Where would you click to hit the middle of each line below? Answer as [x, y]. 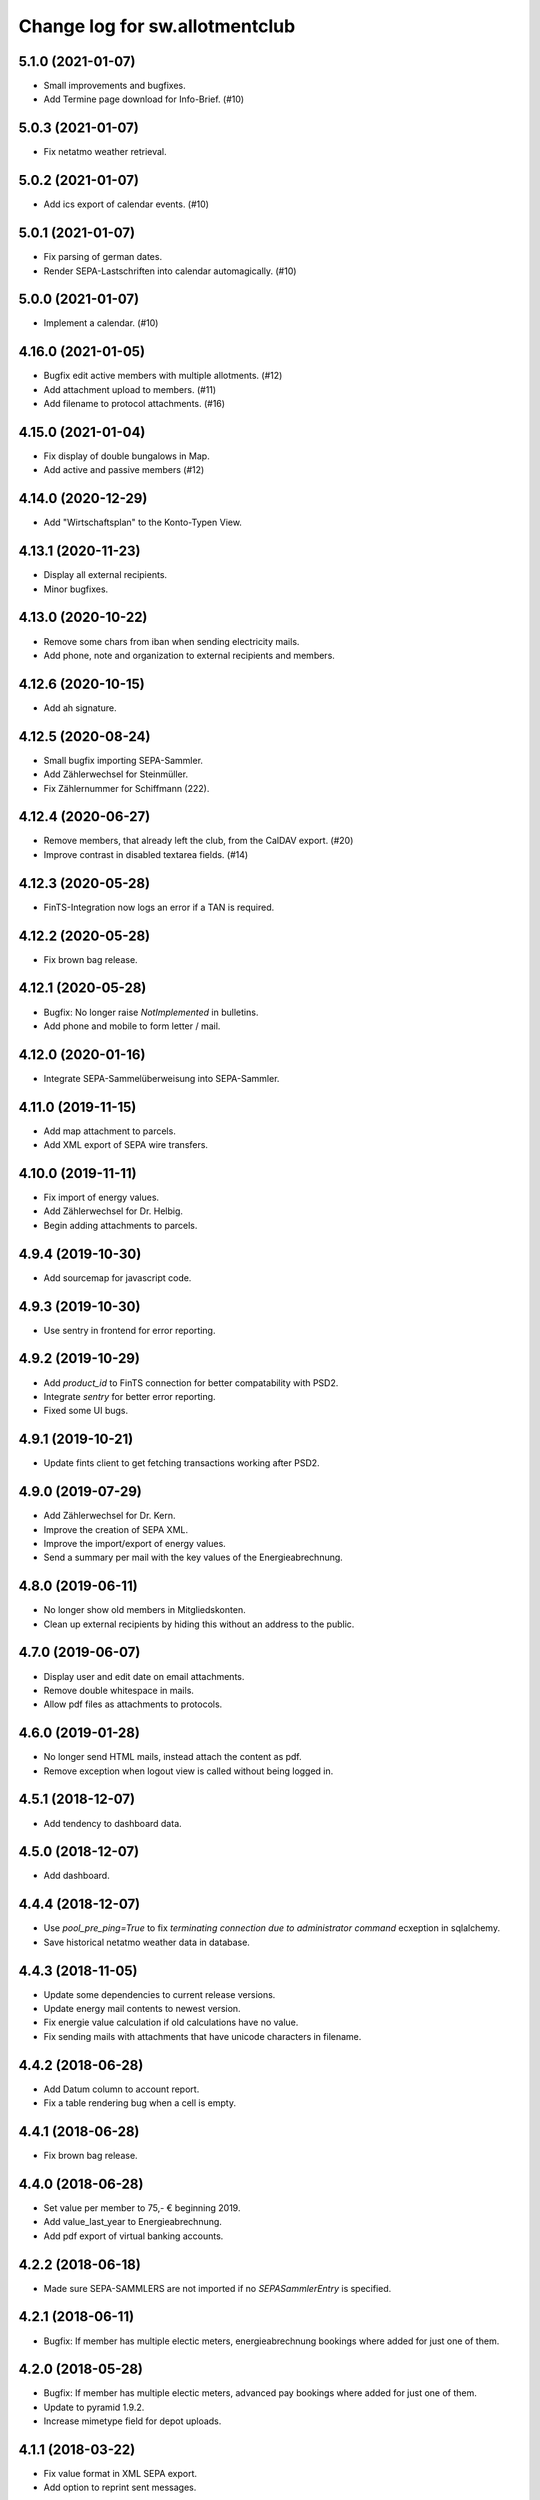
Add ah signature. [80, 707]
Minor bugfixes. [76, 589]
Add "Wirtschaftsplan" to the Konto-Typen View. [142, 522]
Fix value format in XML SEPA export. [120, 2474]
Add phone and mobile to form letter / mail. [132, 1026]
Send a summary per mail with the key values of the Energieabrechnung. [193, 1557]
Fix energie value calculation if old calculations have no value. [171, 2022]
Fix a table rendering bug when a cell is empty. [140, 2103]
